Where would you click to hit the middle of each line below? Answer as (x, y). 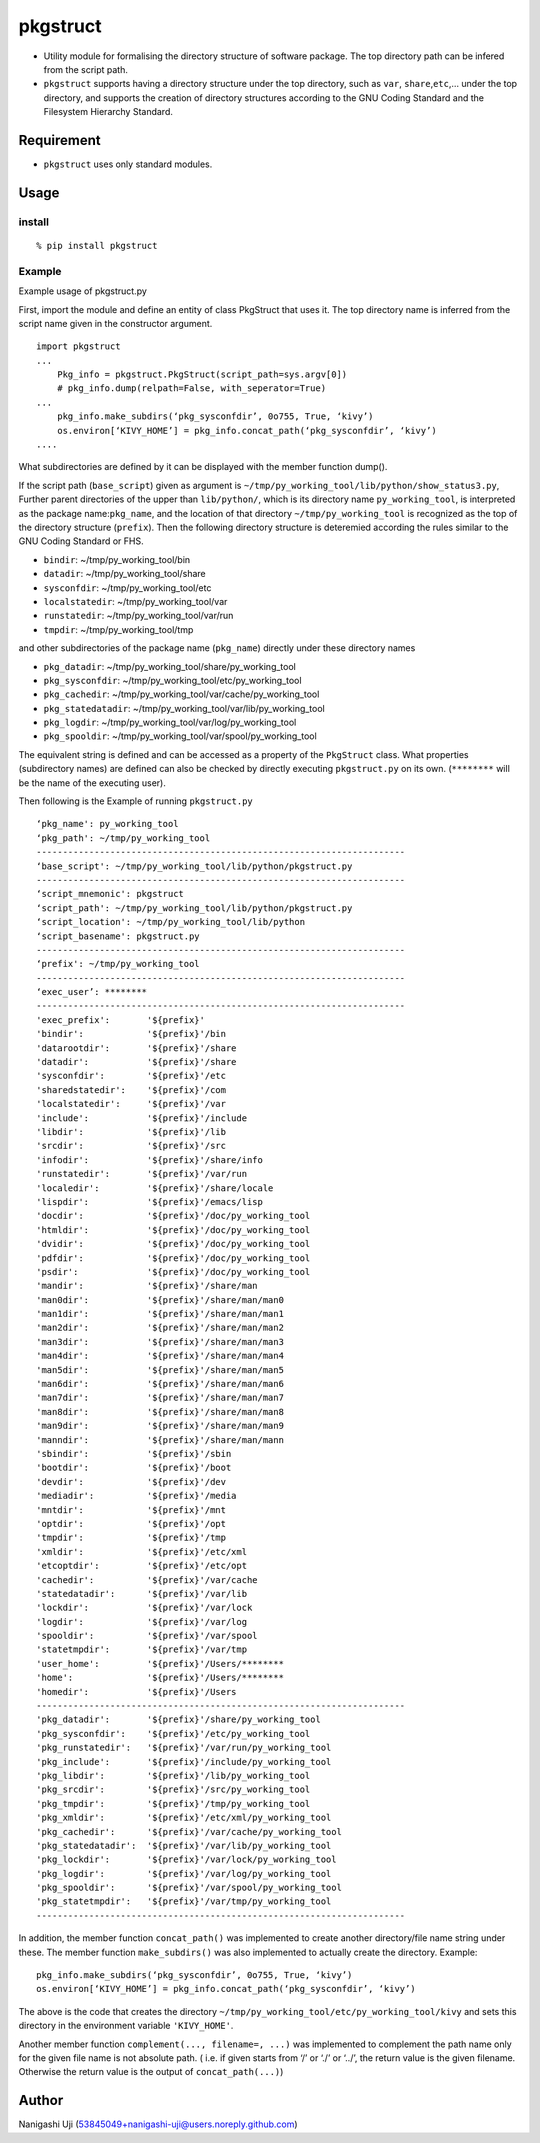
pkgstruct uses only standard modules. (128, 164)
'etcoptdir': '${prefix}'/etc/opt (142, 1566)
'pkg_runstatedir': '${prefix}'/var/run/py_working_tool (184, 1748)
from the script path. (86, 69)
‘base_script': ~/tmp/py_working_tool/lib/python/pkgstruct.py (194, 866)
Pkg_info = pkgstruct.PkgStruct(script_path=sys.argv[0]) (202, 374)
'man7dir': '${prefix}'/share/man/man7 (160, 1398)
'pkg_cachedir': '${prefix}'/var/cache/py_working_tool (189, 1831)
